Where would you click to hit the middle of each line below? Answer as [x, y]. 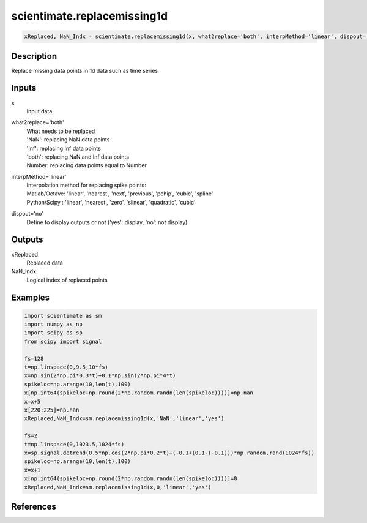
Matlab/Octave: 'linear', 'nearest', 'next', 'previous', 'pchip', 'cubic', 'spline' [120, 194]
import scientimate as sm [63, 316]
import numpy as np [53, 324]
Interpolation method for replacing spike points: [87, 185]
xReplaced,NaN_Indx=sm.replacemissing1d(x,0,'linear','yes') [118, 487]
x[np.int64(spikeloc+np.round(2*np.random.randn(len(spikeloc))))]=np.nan [139, 393]
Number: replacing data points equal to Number [87, 165]
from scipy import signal [63, 341]
